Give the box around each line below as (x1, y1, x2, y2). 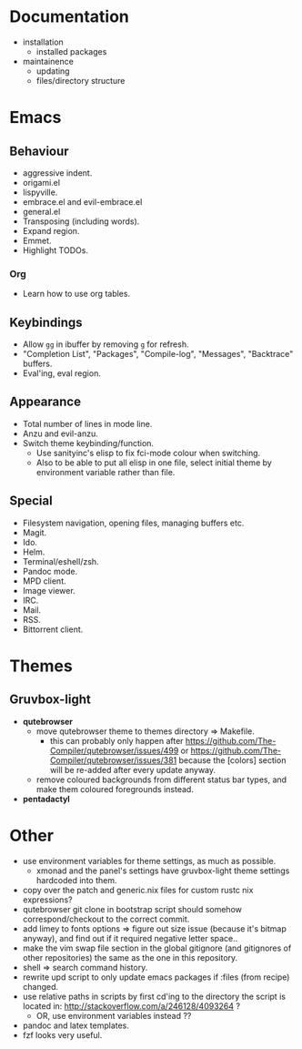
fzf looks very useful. (22, 1029, 103, 1040)
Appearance (9, 394, 82, 410)
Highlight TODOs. (22, 244, 89, 256)
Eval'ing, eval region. (22, 368, 102, 379)
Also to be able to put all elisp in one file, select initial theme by (35, 457, 273, 468)
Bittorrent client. (22, 624, 84, 635)
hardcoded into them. (35, 874, 117, 885)
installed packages (35, 46, 107, 56)
